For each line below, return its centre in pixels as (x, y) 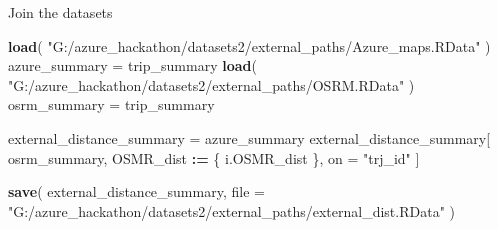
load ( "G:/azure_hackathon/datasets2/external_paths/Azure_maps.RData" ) (249, 45)
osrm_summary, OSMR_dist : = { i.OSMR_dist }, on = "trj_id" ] (214, 157)
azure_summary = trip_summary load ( (132, 65)
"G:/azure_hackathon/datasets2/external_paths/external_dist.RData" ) (231, 210)
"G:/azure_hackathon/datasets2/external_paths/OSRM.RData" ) (211, 84)
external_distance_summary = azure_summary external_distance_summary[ (249, 137)
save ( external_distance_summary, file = (136, 191)
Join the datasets (60, 12)
